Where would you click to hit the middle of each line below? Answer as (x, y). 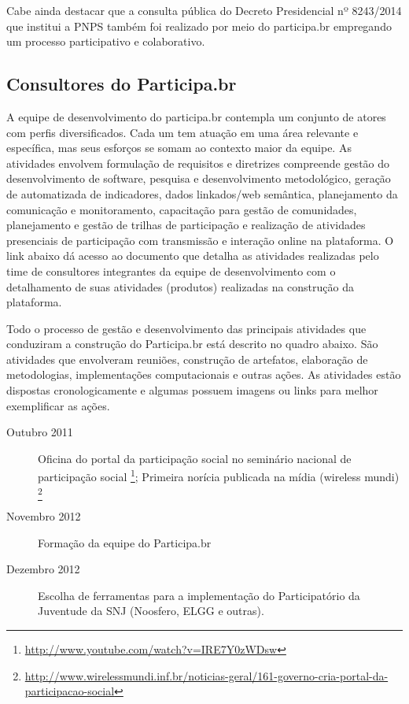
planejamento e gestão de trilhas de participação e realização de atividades (186, 225)
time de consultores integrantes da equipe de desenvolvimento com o (171, 270)
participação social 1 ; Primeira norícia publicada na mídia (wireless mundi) (219, 476)
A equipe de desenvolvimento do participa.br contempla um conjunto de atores (196, 116)
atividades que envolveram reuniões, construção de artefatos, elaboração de (187, 359)
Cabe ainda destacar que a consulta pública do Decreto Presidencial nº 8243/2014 (204, 10)
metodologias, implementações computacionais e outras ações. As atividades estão (204, 374)
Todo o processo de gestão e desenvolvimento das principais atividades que (186, 328)
